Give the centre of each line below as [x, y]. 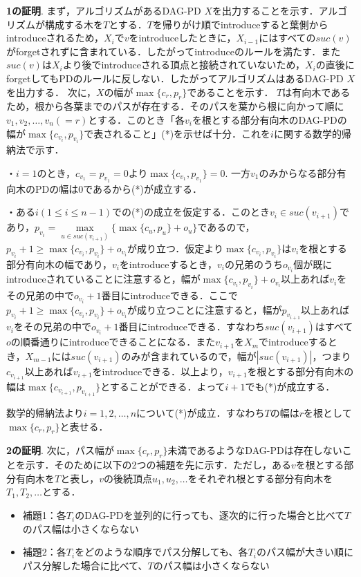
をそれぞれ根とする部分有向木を [260, 478]
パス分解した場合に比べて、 [85, 565]
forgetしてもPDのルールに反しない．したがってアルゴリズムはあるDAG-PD [175, 78]
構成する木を [74, 24]
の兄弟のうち [254, 264]
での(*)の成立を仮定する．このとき [191, 212]
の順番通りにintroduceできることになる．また [113, 342]
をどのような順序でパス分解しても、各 [161, 552]
